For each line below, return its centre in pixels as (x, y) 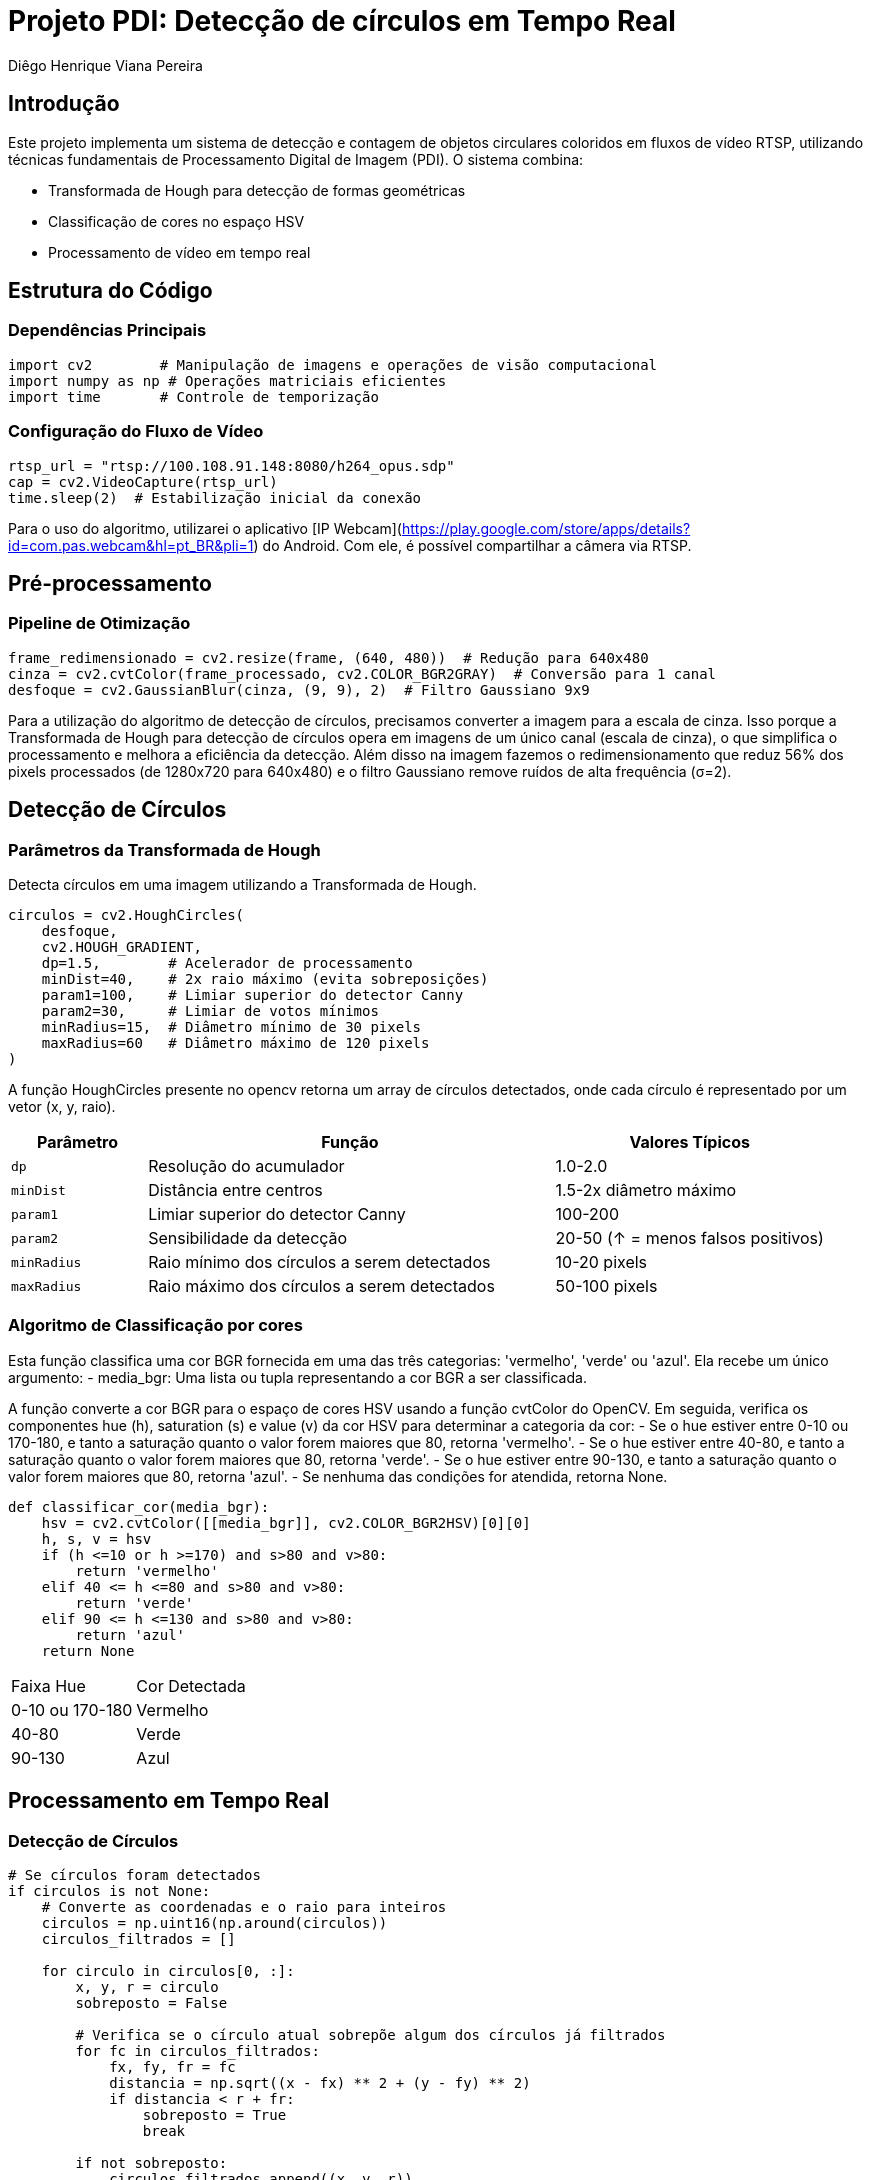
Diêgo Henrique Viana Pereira (105, 65)
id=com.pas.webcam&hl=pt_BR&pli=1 (131, 545)
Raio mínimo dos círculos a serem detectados (319, 1262)
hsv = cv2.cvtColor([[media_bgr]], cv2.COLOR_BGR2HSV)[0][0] (286, 1522)
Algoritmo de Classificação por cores (155, 1325)
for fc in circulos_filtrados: (197, 2050)
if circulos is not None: (109, 1890)
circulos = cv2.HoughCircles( (126, 915)
